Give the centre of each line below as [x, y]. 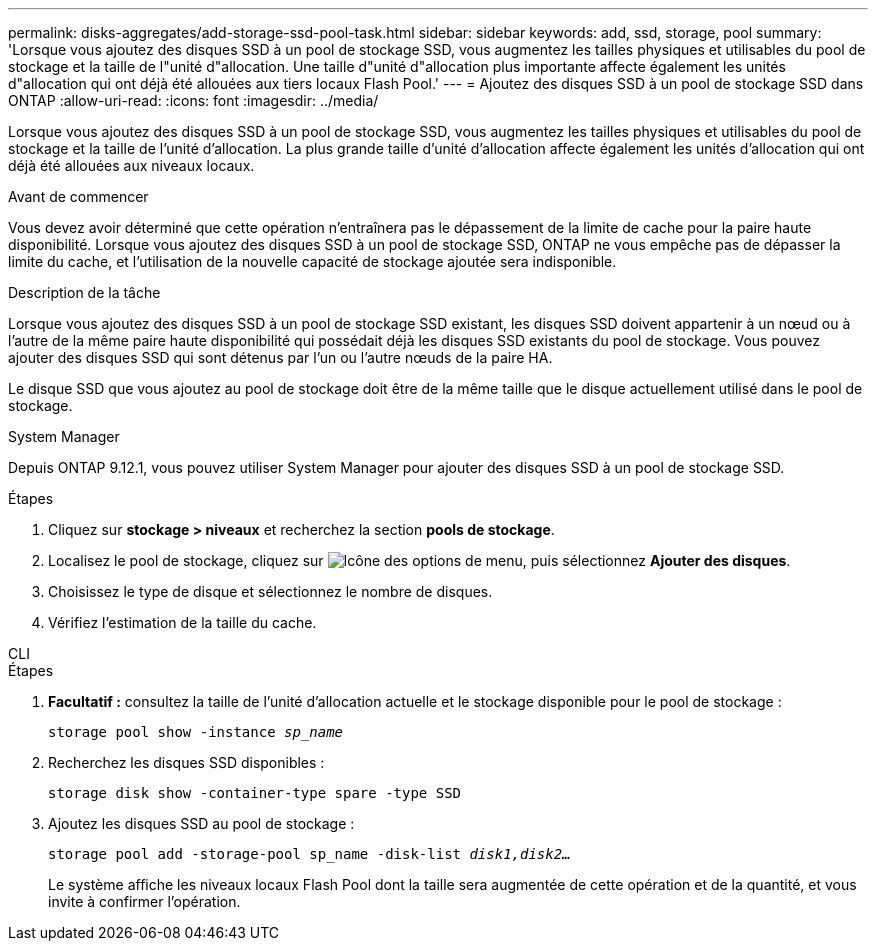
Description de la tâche [84, 292]
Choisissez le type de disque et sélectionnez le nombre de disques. [270, 591]
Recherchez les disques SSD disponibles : [186, 762]
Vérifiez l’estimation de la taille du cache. [182, 622]
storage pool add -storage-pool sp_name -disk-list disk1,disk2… [309, 854]
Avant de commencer [78, 196]
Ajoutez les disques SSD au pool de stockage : [201, 823]
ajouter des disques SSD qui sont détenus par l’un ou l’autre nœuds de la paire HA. [280, 357]
